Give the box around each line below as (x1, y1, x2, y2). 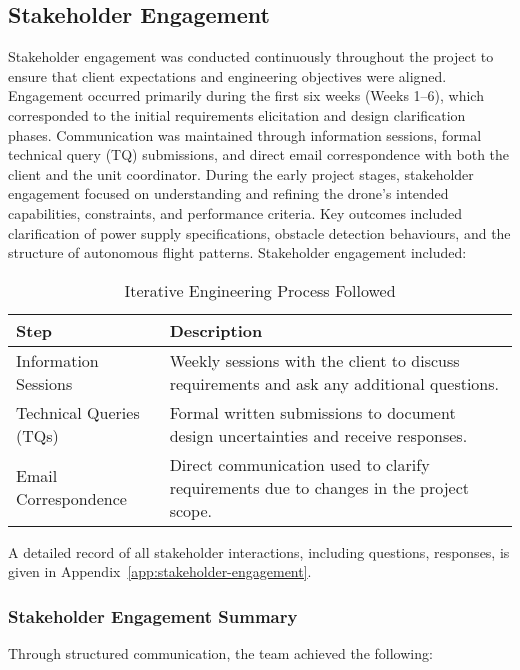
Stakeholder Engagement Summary (8, 603, 298, 628)
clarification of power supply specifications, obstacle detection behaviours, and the (8, 222, 511, 243)
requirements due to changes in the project (169, 475, 470, 499)
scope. (169, 498, 212, 522)
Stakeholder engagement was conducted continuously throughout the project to (8, 46, 494, 67)
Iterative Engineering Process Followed (124, 278, 396, 302)
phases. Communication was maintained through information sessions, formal (8, 124, 482, 145)
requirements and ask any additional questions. (169, 371, 500, 395)
